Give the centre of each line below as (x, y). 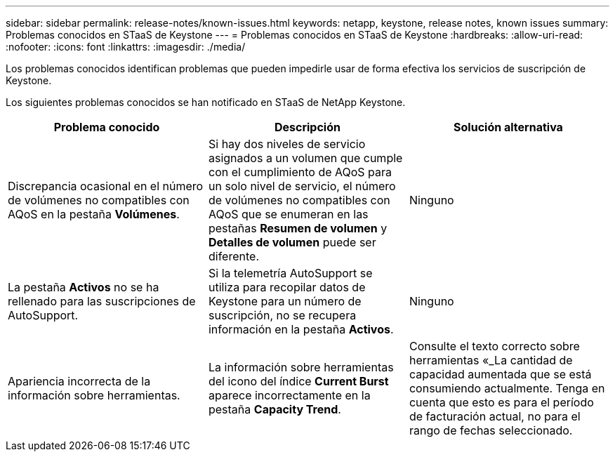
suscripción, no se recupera (282, 315)
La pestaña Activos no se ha (84, 287)
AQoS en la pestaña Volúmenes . (94, 214)
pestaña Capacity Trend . (275, 409)
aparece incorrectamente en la (289, 395)
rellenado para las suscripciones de (102, 301)
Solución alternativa (508, 127)
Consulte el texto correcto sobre (494, 346)
